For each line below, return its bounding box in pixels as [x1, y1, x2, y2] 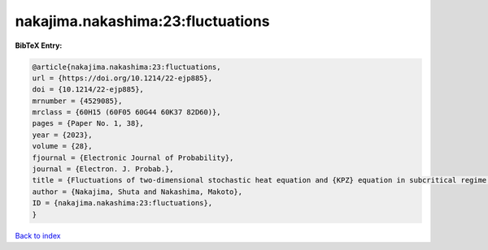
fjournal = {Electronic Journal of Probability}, [32, 153, 234, 162]
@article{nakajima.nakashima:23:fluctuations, [32, 62, 221, 71]
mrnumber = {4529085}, [32, 96, 123, 106]
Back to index [15, 231, 61, 240]
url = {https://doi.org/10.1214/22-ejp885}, [32, 73, 213, 83]
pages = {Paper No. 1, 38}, [32, 119, 144, 128]
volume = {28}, [32, 142, 93, 151]
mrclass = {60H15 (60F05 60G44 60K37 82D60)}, [32, 108, 221, 117]
